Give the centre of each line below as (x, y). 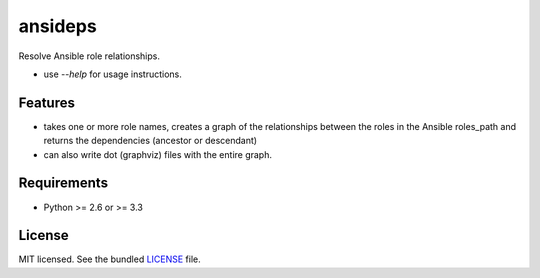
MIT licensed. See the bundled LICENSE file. (110, 259)
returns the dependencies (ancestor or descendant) (150, 141)
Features (46, 102)
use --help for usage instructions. (112, 74)
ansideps (57, 26)
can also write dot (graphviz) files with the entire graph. (158, 154)
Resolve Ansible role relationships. (89, 56)
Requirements (63, 183)
